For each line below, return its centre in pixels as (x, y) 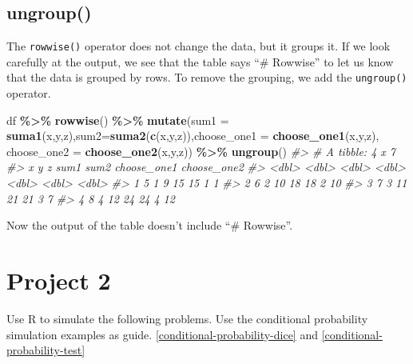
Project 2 (59, 280)
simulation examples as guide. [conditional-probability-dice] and (162, 334)
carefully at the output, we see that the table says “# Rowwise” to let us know (200, 61)
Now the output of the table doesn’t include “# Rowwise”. (150, 225)
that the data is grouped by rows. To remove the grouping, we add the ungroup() (207, 77)
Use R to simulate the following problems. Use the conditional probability (187, 318)
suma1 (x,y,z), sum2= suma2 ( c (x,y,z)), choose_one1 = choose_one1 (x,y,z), (193, 136)
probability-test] (46, 350)
